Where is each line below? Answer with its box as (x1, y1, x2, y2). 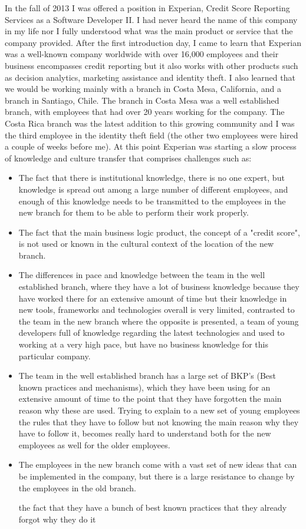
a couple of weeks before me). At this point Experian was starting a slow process (5, 140, 297, 153)
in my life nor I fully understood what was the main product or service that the (5, 25, 293, 37)
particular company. (18, 349, 91, 362)
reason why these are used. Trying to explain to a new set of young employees (18, 404, 300, 416)
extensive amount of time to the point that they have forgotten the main (18, 392, 282, 405)
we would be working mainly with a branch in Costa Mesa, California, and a (5, 82, 281, 95)
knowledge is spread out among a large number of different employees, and (18, 183, 288, 195)
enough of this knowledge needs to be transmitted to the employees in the (18, 194, 286, 207)
